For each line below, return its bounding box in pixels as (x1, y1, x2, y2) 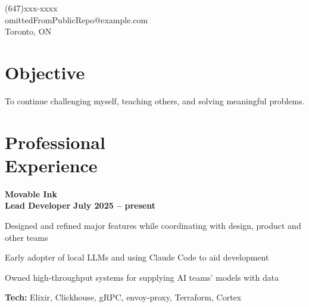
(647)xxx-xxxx (5, 2, 58, 14)
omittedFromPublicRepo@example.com (5, 13, 148, 26)
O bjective (5, 60, 85, 84)
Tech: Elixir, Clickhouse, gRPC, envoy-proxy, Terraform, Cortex (5, 291, 242, 303)
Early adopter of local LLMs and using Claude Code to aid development (5, 251, 269, 263)
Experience (5, 153, 98, 177)
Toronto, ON (5, 25, 52, 38)
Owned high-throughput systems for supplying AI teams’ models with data (5, 271, 279, 283)
